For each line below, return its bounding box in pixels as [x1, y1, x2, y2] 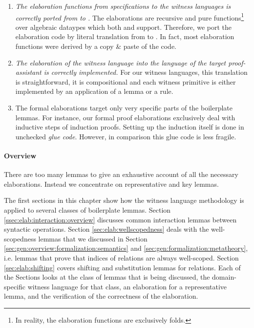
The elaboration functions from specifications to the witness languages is [15, 1, 231, 11]
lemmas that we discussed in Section [38, 233, 148, 243]
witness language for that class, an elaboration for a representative [27, 281, 227, 291]
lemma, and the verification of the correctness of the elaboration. [4, 291, 198, 301]
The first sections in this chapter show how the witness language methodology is [4, 195, 244, 205]
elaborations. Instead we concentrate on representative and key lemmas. [4, 178, 219, 189]
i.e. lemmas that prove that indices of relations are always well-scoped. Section [4, 252, 239, 262]
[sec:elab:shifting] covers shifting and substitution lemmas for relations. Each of [4, 262, 241, 272]
